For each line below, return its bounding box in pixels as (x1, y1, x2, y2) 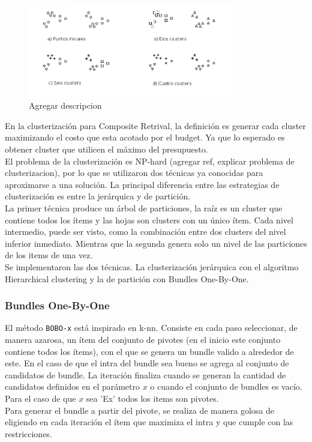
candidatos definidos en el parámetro (5, 380, 140, 393)
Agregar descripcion (29, 99, 102, 112)
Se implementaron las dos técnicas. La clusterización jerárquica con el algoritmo (5, 260, 299, 273)
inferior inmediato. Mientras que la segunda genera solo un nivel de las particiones (5, 237, 307, 249)
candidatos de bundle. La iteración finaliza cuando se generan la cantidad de (5, 368, 286, 381)
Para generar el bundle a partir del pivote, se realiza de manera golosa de (5, 404, 274, 416)
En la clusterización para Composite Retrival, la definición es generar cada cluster (5, 119, 306, 132)
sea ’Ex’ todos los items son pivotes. (86, 392, 219, 404)
